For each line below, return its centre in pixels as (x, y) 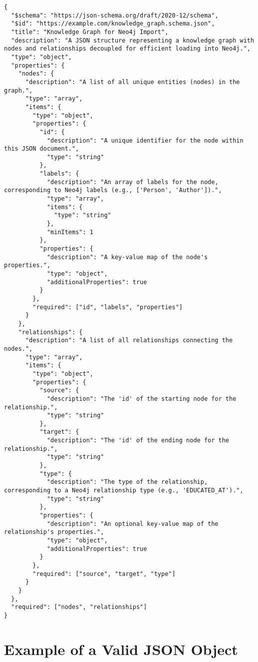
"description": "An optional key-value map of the (132, 524)
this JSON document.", (42, 149)
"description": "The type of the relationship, (127, 482)
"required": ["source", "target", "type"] (104, 574)
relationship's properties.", (54, 532)
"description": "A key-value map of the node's (127, 257)
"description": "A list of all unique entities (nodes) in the (132, 82)
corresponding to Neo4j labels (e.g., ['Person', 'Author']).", (113, 190)
